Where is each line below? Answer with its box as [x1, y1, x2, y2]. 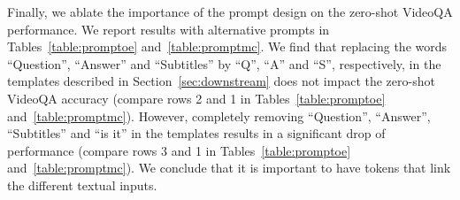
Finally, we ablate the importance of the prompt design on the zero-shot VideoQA [7, 3, 453, 20]
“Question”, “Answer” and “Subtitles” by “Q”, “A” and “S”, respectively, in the [7, 54, 441, 73]
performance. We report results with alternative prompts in [7, 19, 330, 38]
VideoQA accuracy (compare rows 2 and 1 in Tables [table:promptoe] [7, 88, 386, 107]
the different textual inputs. [7, 175, 157, 194]
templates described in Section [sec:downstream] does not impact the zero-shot [7, 72, 435, 90]
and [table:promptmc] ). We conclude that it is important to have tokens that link [7, 158, 451, 177]
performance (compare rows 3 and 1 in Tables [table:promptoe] [7, 141, 351, 159]
